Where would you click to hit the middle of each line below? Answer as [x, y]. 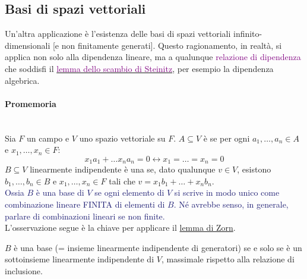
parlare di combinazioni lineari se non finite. [85, 216]
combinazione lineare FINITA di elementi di [85, 204]
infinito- [248, 34]
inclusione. [24, 270]
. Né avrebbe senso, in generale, [231, 204]
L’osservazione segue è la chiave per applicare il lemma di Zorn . [120, 228]
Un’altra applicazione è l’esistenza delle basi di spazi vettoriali [118, 34]
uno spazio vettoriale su [122, 138]
